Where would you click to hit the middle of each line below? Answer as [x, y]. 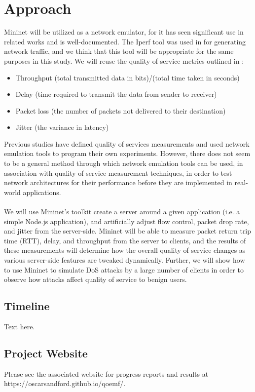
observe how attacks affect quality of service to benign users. [95, 279]
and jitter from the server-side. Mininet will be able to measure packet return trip [128, 231]
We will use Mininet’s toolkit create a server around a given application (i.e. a [122, 212]
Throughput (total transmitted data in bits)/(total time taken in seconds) [127, 77]
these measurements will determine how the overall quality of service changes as [125, 250]
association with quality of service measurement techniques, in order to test [118, 173]
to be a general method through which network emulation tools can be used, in [124, 163]
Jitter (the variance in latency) [62, 127]
